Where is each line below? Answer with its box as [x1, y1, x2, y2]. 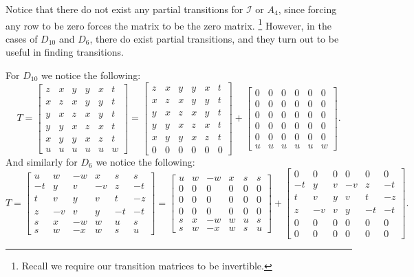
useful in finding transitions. [6, 45, 124, 59]
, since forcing [278, 2, 337, 16]
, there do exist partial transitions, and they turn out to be [89, 31, 339, 45]
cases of [6, 31, 38, 45]
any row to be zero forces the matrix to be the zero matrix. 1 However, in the [6, 16, 331, 32]
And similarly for [6, 154, 78, 168]
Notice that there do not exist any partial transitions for [6, 2, 243, 16]
